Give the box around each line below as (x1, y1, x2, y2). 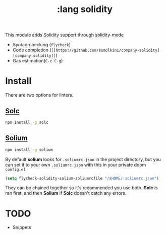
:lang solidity (57, 4, 113, 15)
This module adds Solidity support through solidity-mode (5, 32, 124, 38)
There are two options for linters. (5, 92, 74, 98)
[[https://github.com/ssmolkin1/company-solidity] (51, 48, 160, 53)
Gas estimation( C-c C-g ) (12, 58, 63, 64)
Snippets (12, 224, 31, 230)
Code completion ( (12, 47, 51, 53)
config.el (5, 167, 26, 172)
